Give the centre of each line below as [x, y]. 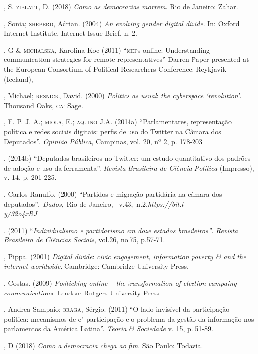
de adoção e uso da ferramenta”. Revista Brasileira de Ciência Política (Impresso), [129, 167]
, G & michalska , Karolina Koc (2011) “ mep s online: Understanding [107, 49]
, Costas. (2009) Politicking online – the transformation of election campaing [120, 283]
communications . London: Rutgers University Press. [83, 292]
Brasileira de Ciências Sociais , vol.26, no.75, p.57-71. [85, 240]
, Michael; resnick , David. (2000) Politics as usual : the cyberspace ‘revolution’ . [123, 95]
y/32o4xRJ [21, 213]
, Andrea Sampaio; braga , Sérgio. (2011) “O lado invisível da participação [117, 309]
